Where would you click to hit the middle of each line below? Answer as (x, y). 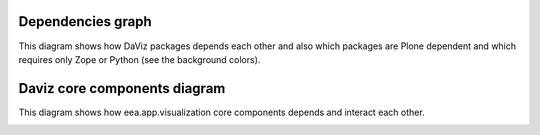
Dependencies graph (85, 21)
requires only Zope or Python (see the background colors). (139, 59)
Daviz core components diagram (122, 88)
